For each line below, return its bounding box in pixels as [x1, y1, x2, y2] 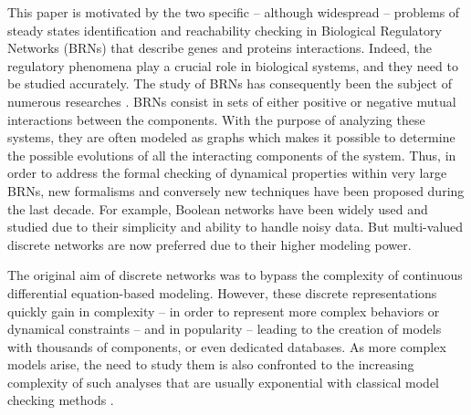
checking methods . [7, 390, 114, 410]
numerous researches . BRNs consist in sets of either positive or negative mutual [7, 91, 456, 110]
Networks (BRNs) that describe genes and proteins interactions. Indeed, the [7, 38, 432, 57]
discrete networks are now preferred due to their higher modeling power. [7, 234, 412, 254]
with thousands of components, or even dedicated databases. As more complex [7, 337, 446, 356]
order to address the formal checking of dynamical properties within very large [7, 163, 447, 182]
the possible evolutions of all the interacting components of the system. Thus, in [7, 145, 456, 164]
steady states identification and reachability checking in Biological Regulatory [7, 20, 442, 39]
